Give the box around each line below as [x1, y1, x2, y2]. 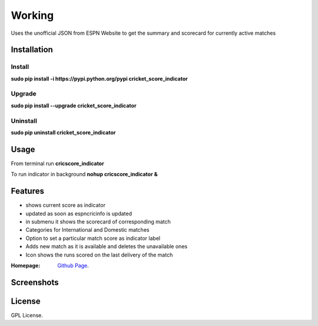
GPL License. [11, 311, 44, 318]
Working [11, 9, 54, 22]
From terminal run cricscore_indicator [11, 160, 104, 167]
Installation [11, 45, 53, 55]
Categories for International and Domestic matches [25, 226, 150, 233]
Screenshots [11, 277, 59, 287]
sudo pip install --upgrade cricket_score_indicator [11, 102, 137, 109]
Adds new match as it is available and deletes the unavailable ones [25, 243, 188, 250]
